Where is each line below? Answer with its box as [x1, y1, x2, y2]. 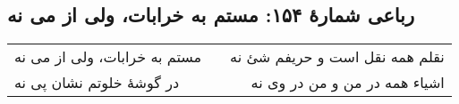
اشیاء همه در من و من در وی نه [251, 72, 445, 93]
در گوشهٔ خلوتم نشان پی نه [14, 72, 180, 93]
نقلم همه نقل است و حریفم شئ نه [230, 46, 445, 68]
